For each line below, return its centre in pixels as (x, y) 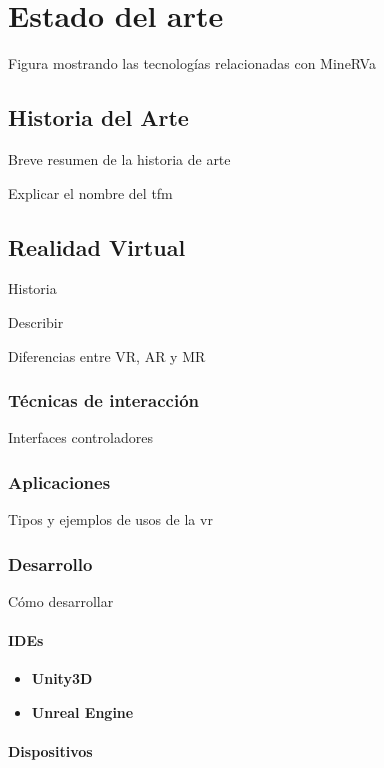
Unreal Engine (82, 711)
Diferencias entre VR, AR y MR (107, 355)
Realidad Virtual (97, 246)
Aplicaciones (59, 481)
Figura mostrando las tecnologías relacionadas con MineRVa (192, 63)
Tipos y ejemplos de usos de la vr (110, 519)
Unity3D (62, 678)
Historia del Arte (98, 117)
